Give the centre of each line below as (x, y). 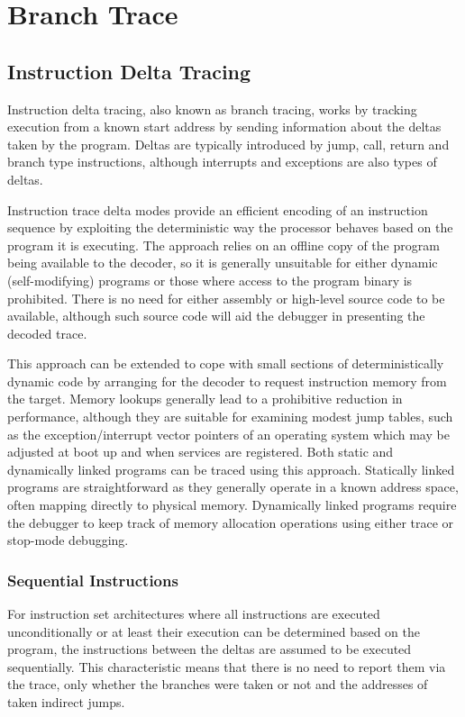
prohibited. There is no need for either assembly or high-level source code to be (226, 298)
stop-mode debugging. (68, 540)
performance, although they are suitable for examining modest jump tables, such (230, 417)
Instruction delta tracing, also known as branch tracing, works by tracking (212, 109)
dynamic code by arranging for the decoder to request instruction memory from (227, 381)
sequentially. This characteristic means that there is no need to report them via (227, 666)
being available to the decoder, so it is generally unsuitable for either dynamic (223, 263)
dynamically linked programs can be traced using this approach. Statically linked (231, 469)
